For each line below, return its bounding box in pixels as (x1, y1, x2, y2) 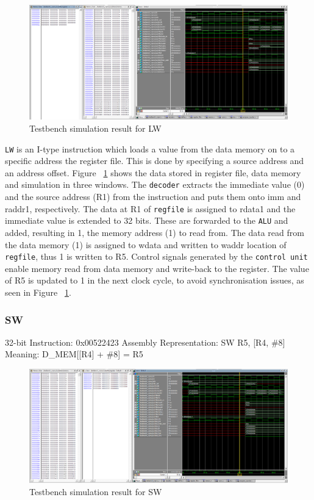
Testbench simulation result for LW (29, 121, 162, 134)
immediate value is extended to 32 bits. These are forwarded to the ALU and (5, 214, 288, 227)
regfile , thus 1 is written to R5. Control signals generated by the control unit (5, 250, 308, 263)
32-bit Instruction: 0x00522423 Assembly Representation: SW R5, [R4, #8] (5, 335, 285, 348)
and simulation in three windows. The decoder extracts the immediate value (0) (5, 178, 305, 191)
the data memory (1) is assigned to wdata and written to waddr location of (5, 238, 287, 251)
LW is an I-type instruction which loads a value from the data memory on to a (5, 142, 295, 155)
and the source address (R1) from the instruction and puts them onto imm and (5, 190, 301, 203)
